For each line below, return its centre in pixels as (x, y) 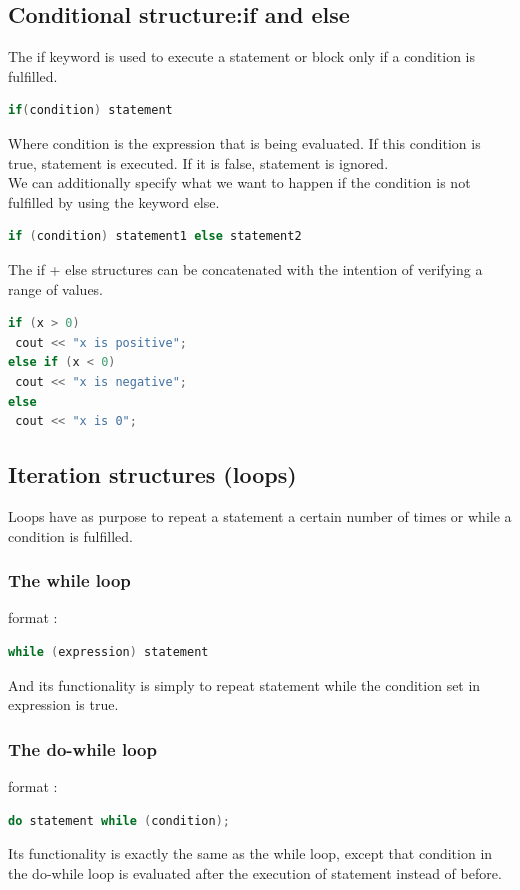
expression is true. (63, 704)
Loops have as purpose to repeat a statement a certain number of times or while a (260, 515)
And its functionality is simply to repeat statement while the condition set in (244, 684)
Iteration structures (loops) (152, 474)
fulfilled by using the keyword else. (114, 201)
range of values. (56, 288)
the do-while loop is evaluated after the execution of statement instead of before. (255, 872)
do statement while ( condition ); (119, 820)
